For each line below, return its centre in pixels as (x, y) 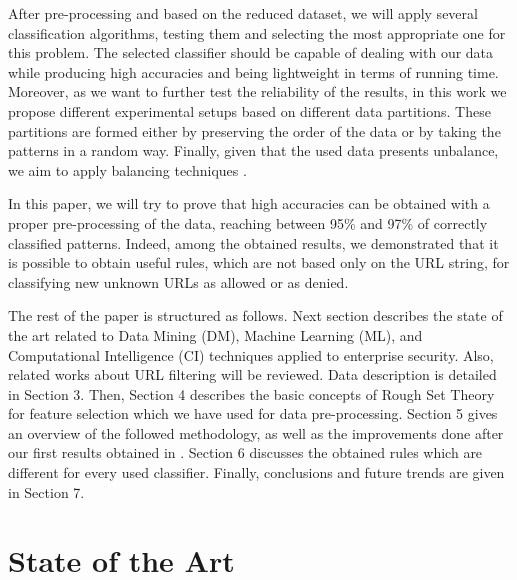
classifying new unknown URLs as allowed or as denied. (178, 281)
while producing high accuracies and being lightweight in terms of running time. (253, 71)
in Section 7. (46, 491)
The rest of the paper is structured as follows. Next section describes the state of (255, 315)
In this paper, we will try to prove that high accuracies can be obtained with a (249, 203)
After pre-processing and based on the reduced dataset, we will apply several (243, 13)
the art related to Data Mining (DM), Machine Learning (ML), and (215, 334)
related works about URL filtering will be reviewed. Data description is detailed (252, 374)
